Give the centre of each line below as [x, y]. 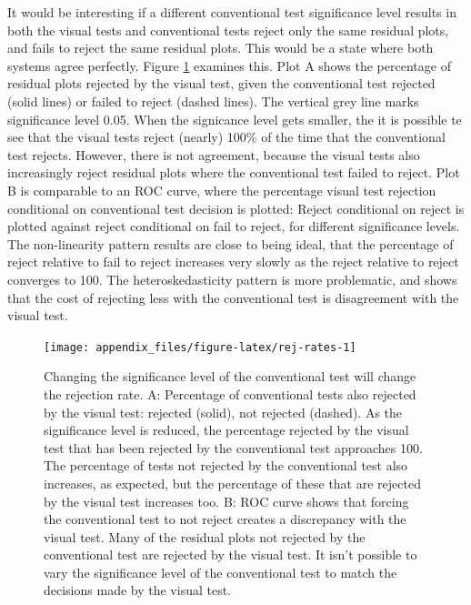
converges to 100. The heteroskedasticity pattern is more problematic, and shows [232, 279]
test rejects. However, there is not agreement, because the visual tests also [214, 154]
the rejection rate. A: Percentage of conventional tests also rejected [230, 393]
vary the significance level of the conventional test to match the [220, 572]
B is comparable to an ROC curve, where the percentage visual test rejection [222, 190]
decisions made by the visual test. [138, 590]
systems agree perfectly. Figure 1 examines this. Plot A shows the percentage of [229, 65]
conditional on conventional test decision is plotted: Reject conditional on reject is [236, 208]
